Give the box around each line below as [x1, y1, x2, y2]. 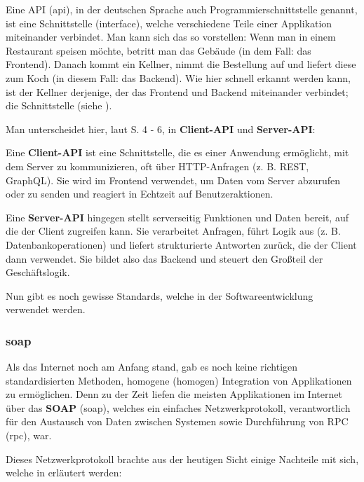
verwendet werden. [6, 302, 86, 317]
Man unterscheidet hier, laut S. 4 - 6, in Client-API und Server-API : [6, 121, 316, 136]
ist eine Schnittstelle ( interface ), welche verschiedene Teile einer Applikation [6, 15, 332, 30]
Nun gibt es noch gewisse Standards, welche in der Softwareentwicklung [6, 288, 314, 303]
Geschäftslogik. [6, 265, 70, 280]
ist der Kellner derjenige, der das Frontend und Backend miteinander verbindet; [6, 84, 349, 99]
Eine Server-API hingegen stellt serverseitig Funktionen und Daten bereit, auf [6, 209, 349, 224]
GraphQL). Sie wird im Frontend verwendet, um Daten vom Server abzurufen [6, 172, 340, 187]
